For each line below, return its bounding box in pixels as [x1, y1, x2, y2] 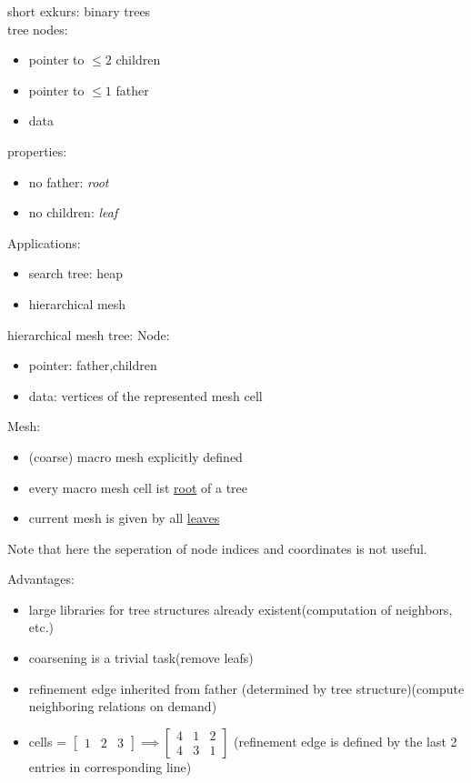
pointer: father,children [28, 356, 157, 375]
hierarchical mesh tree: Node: [7, 325, 170, 344]
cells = [28, 731, 67, 750]
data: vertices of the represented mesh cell [28, 386, 263, 405]
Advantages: [7, 569, 75, 588]
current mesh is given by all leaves [28, 508, 220, 527]
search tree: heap [28, 264, 123, 283]
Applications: [7, 233, 81, 252]
